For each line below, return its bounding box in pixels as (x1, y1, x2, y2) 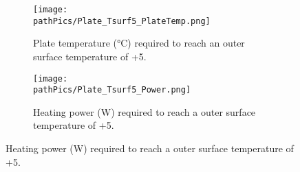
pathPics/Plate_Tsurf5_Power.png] (33, 85, 191, 95)
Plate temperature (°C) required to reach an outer (33, 36, 245, 50)
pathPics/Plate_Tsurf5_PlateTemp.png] (33, 16, 211, 26)
